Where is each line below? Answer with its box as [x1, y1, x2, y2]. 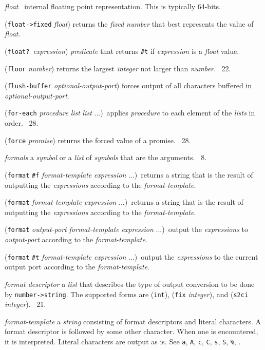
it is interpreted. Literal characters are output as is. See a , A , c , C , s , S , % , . [5, 336, 241, 346]
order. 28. [5, 118, 39, 128]
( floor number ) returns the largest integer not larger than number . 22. [5, 63, 231, 73]
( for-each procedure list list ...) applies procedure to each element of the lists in [5, 107, 255, 118]
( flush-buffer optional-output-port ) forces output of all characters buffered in [5, 80, 252, 91]
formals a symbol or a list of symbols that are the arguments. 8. [5, 152, 207, 163]
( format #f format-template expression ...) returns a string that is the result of [5, 169, 253, 180]
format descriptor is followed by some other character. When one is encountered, [5, 326, 258, 337]
